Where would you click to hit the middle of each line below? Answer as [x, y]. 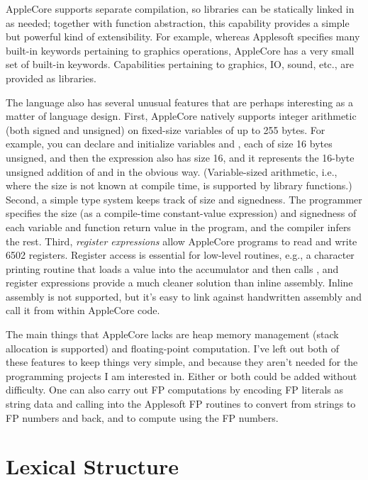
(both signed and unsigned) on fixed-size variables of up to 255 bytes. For [166, 129]
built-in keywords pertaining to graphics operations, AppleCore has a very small [180, 50]
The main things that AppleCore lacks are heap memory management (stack [172, 334]
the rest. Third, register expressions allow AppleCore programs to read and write [182, 241]
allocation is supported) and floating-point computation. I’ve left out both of [173, 348]
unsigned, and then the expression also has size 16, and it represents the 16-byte [180, 157]
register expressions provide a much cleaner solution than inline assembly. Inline [179, 283]
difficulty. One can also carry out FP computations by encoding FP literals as [175, 390]
